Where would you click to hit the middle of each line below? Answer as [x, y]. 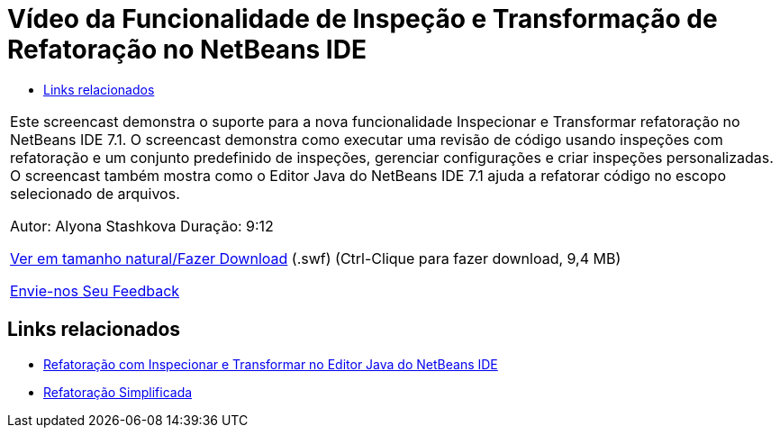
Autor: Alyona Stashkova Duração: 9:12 [142, 226]
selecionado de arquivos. [95, 193]
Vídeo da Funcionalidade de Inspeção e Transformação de [363, 19]
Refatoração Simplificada [118, 392]
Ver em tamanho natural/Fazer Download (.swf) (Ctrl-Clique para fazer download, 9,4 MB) [316, 258]
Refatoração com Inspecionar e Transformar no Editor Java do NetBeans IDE [271, 364]
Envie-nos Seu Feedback [95, 290]
